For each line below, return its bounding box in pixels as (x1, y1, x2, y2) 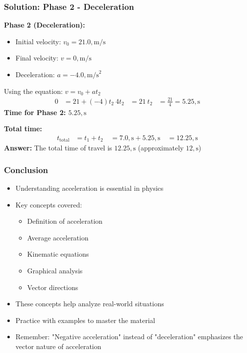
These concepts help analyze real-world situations (15, 298, 164, 309)
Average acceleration (27, 232, 89, 242)
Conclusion (4, 163, 48, 176)
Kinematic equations (27, 249, 89, 259)
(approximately (138, 143, 184, 153)
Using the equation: (4, 86, 63, 96)
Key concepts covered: (15, 199, 82, 209)
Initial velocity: (15, 36, 61, 46)
